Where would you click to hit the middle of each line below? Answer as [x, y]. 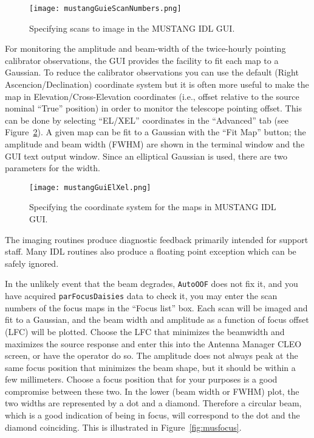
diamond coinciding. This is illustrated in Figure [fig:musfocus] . [123, 427]
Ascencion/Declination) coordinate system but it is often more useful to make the [157, 84]
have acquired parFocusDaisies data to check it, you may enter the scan [141, 296]
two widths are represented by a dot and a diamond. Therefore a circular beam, [153, 403]
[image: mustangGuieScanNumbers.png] [105, 9]
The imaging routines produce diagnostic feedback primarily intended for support [157, 239]
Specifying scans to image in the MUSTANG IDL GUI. [132, 28]
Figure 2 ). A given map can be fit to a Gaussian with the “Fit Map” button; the [155, 132]
